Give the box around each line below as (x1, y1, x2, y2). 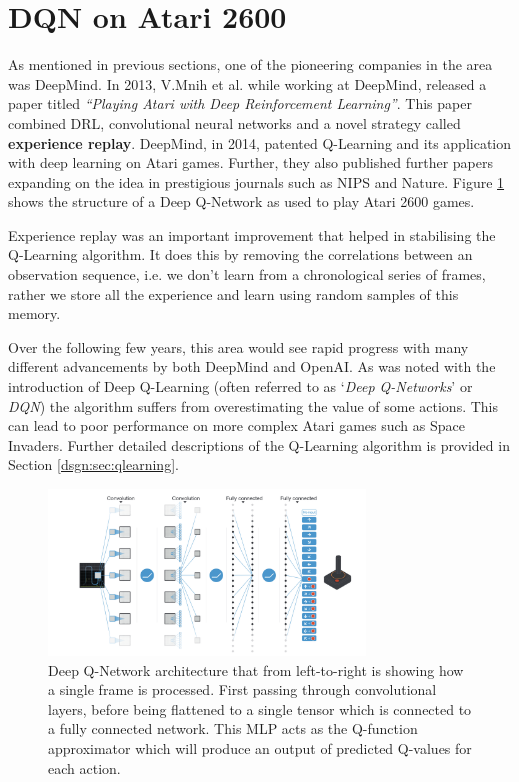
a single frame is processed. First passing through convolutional (48, 679, 437, 700)
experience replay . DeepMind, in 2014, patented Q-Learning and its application (8, 132, 512, 153)
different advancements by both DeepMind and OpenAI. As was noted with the (8, 356, 496, 377)
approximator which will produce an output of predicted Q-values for (48, 738, 472, 759)
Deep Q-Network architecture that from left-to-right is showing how (48, 659, 464, 680)
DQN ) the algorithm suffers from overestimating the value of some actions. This (8, 395, 499, 416)
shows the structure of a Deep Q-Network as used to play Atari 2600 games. (8, 191, 475, 212)
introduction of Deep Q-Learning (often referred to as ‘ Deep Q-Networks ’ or (8, 376, 473, 397)
